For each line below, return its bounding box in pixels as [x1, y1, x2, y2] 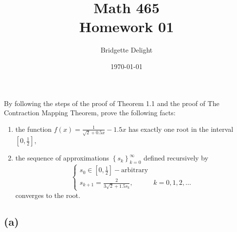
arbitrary [121, 167, 148, 174]
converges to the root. [15, 190, 80, 200]
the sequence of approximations [15, 153, 109, 163]
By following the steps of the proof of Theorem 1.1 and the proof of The [4, 98, 219, 108]
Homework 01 [79, 17, 174, 36]
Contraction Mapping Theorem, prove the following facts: [4, 107, 176, 118]
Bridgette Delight [100, 45, 153, 55]
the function [15, 124, 52, 134]
